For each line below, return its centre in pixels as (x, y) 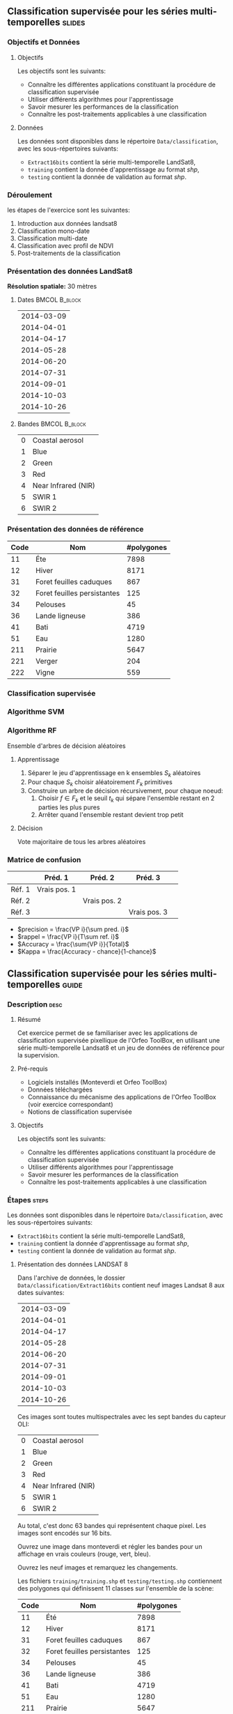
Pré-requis (33, 1069)
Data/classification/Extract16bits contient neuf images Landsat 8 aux (121, 1285)
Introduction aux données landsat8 (67, 223)
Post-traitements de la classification (69, 253)
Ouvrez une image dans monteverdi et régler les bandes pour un (110, 1547)
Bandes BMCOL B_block (51, 424)
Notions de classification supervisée (80, 1112)
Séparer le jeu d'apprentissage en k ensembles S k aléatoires (114, 773)
